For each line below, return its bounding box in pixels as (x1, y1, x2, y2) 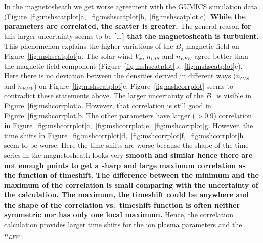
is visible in (216, 90, 251, 101)
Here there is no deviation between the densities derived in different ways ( (4, 70, 236, 81)
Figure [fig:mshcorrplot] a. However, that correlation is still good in (4, 100, 211, 110)
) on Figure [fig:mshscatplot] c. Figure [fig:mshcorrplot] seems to (34, 80, 233, 91)
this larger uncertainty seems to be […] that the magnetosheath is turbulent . (4, 30, 259, 41)
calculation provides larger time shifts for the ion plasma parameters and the (4, 219, 242, 230)
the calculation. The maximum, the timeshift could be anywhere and (4, 189, 249, 200)
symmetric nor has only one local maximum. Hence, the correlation (4, 209, 233, 220)
